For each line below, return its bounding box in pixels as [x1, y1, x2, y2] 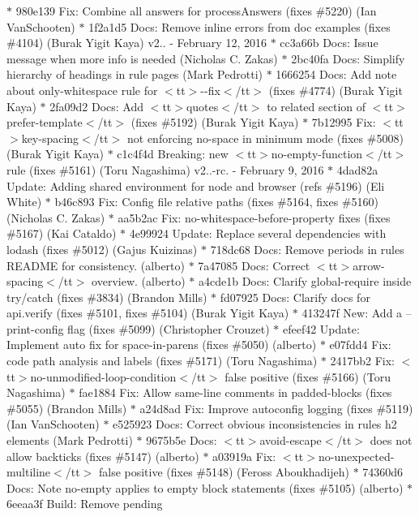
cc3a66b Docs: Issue [280, 34, 378, 51]
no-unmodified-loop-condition [30, 368, 177, 385]
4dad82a [336, 161, 378, 178]
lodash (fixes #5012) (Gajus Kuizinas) [6, 240, 198, 257]
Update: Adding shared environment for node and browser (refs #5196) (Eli [6, 177, 385, 194]
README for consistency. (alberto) [6, 256, 185, 274]
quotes [186, 97, 219, 114]
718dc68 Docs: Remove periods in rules [210, 240, 404, 257]
